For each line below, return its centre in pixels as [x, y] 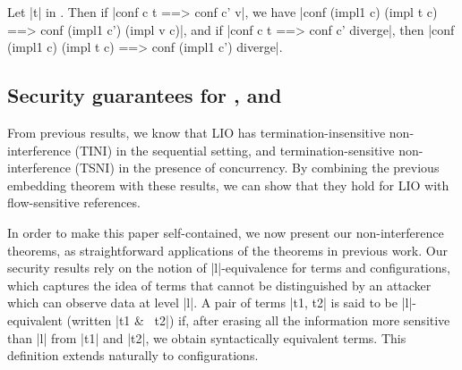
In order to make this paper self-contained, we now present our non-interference [226, 232]
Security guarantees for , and [145, 95]
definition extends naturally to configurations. [133, 355]
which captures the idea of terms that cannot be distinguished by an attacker [219, 285]
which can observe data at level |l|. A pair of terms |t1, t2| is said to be [202, 303]
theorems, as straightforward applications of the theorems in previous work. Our [227, 250]
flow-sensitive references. [74, 202]
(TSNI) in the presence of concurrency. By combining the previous [257, 168]
